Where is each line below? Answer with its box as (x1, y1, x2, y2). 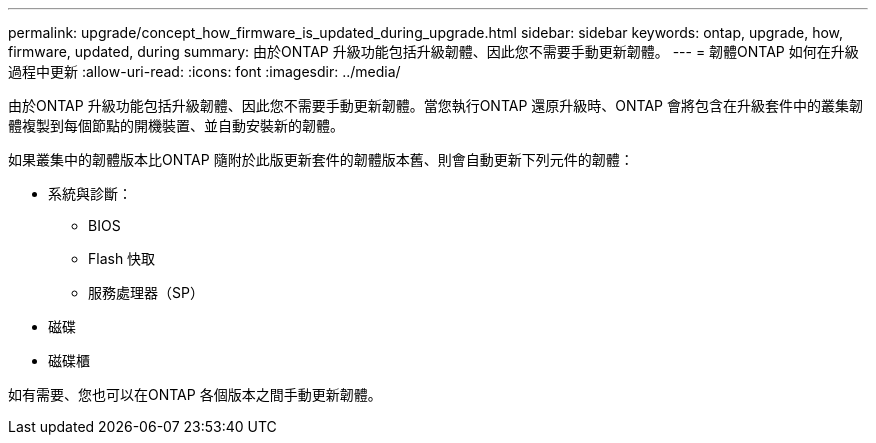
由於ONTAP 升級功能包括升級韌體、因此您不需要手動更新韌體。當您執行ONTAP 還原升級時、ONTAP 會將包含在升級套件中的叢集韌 (8, 97, 863, 114)
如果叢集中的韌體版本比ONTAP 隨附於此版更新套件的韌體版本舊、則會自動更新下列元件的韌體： (8, 151, 634, 168)
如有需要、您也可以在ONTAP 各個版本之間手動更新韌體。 (8, 386, 382, 403)
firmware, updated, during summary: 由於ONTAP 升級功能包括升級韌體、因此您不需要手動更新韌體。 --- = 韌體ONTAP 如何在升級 (8, 43, 859, 60)
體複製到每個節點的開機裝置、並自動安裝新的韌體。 (8, 117, 344, 134)
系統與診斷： (48, 185, 132, 202)
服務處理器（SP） (88, 284, 204, 301)
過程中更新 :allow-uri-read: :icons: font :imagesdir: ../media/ (8, 63, 401, 80)
